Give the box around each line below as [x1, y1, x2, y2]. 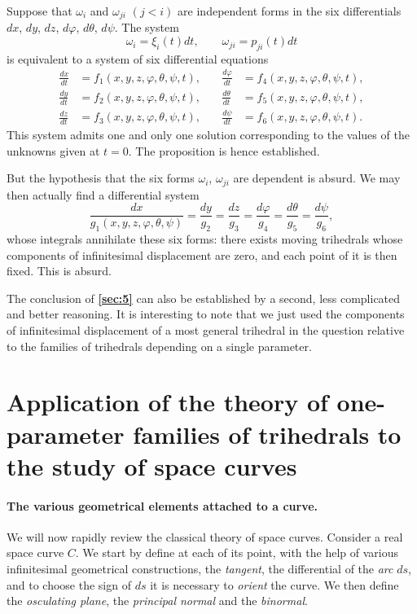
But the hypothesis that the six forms [7, 169, 195, 186]
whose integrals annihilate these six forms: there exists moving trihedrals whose [7, 230, 403, 248]
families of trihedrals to [133, 417, 402, 450]
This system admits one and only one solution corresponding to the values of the [7, 125, 410, 143]
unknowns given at [7, 142, 100, 159]
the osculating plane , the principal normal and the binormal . [7, 592, 308, 609]
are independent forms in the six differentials [178, 2, 402, 19]
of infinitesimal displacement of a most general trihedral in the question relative [7, 322, 405, 339]
